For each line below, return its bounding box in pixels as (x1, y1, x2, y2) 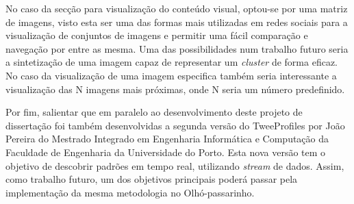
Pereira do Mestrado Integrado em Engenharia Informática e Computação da (5, 131, 329, 146)
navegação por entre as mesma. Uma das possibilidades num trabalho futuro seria (5, 41, 349, 55)
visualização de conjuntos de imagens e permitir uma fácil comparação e (5, 28, 308, 42)
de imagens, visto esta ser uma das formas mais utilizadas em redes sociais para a (5, 14, 348, 29)
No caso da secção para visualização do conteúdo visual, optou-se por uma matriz (5, 1, 348, 15)
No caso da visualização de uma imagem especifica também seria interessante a (5, 68, 337, 82)
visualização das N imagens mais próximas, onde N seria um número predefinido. (5, 81, 345, 96)
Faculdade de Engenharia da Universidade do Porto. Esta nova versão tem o (5, 144, 326, 159)
